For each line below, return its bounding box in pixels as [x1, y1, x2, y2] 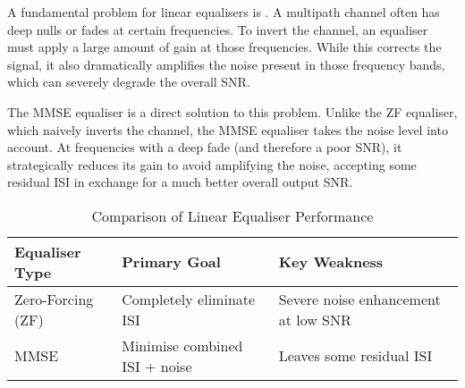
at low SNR [278, 308, 351, 330]
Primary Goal [122, 251, 221, 273]
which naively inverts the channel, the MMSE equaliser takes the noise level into [7, 120, 448, 139]
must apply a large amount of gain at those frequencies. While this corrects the [7, 38, 442, 56]
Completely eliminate [122, 288, 256, 309]
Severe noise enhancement [278, 288, 441, 309]
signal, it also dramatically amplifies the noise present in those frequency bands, [7, 55, 445, 73]
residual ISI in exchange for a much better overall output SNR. [7, 173, 353, 191]
